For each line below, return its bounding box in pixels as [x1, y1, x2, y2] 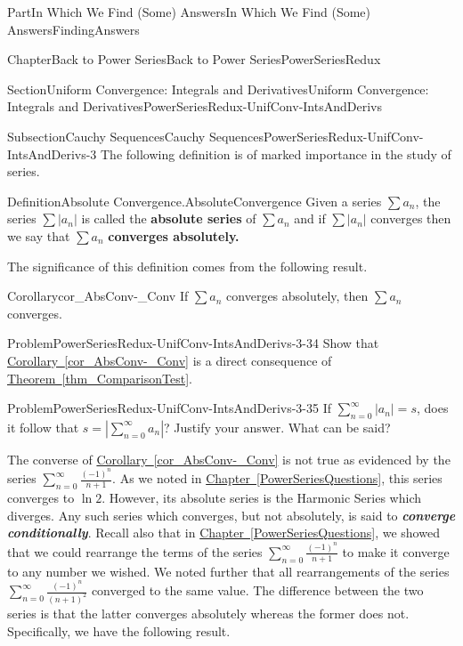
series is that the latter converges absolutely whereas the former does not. [7, 604, 410, 623]
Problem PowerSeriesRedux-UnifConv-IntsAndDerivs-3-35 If [7, 399, 332, 417]
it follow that [7, 417, 79, 436]
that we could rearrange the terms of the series [7, 542, 263, 561]
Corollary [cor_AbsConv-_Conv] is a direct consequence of [7, 351, 332, 369]
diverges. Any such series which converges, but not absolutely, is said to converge [7, 505, 456, 524]
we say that [7, 226, 70, 245]
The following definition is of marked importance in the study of [101, 144, 451, 163]
